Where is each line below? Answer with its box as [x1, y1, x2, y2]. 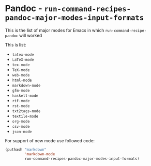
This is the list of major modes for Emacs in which [5, 27, 104, 33]
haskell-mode [12, 93, 39, 98]
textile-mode [12, 114, 39, 119]
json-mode [12, 129, 32, 134]
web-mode [12, 73, 30, 77]
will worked [19, 32, 42, 38]
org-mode [12, 119, 30, 124]
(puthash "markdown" [5, 147, 47, 152]
